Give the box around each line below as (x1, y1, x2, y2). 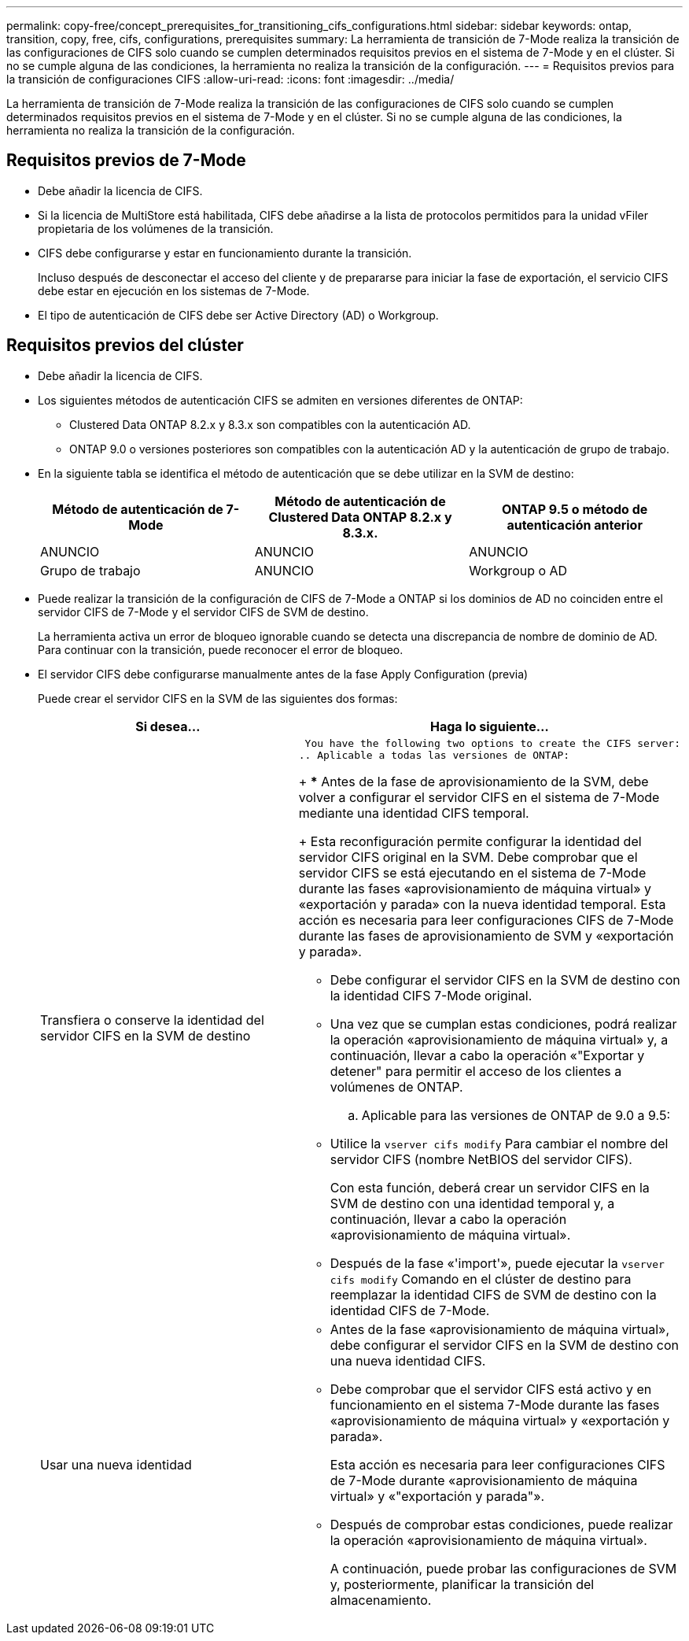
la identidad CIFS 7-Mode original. (330, 987, 532, 1003)
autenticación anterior (507, 516, 643, 533)
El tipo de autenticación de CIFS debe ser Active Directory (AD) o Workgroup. (38, 308, 439, 322)
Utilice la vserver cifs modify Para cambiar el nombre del (330, 1135, 669, 1151)
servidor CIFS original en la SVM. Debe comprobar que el (298, 848, 638, 865)
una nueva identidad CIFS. (330, 1352, 486, 1369)
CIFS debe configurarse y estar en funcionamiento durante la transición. (38, 246, 412, 260)
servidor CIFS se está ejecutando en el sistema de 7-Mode (298, 864, 647, 881)
